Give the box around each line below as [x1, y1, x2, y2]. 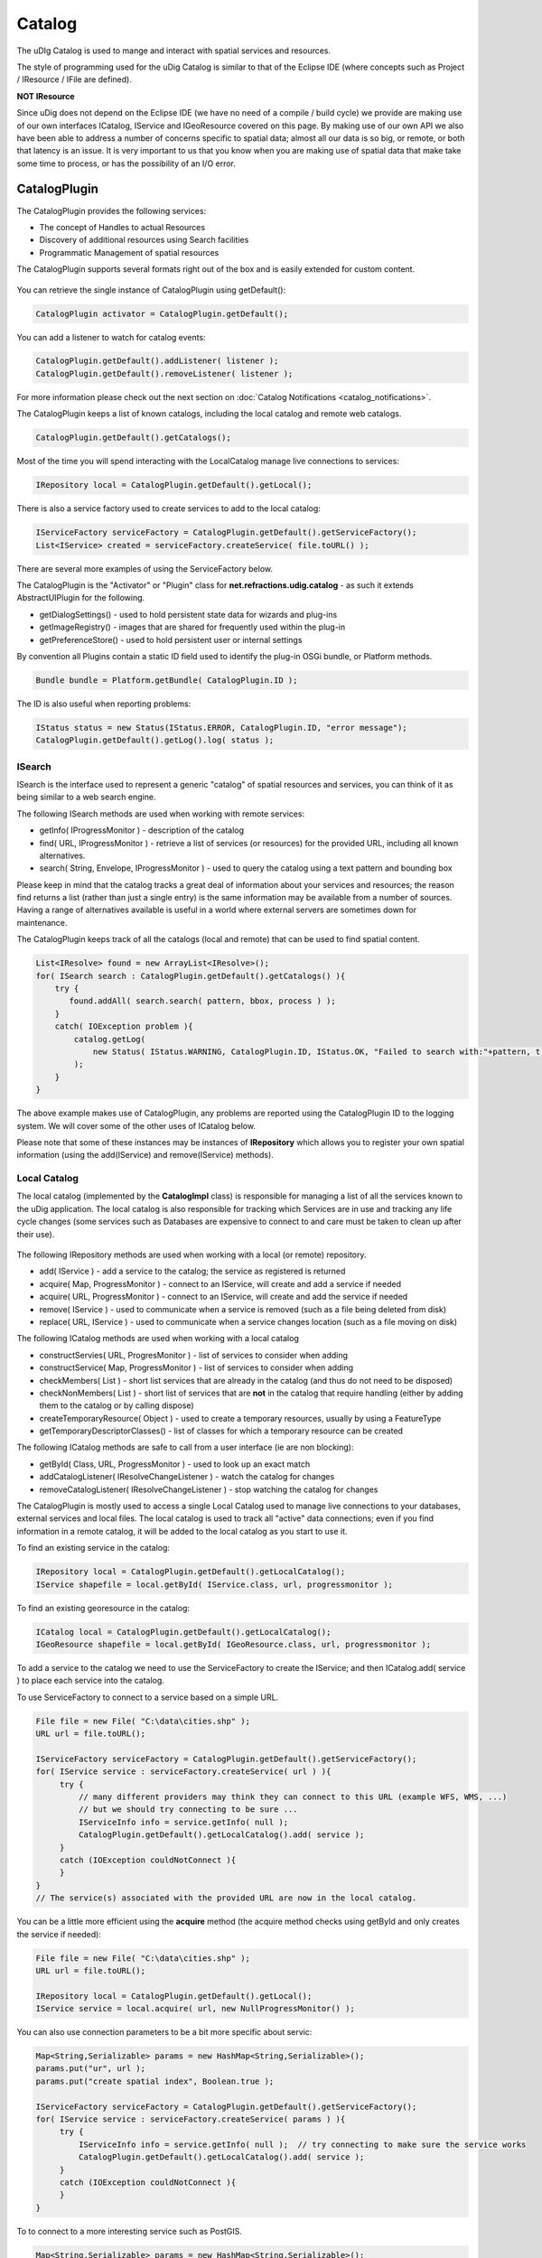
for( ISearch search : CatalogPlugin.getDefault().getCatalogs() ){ [35, 971, 346, 981]
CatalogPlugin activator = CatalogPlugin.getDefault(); [35, 308, 289, 319]
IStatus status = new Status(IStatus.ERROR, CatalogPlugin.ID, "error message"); [35, 723, 408, 732]
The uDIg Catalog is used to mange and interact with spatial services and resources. [16, 45, 332, 56]
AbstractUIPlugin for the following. [16, 592, 145, 603]
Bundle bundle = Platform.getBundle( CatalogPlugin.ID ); [35, 675, 298, 686]
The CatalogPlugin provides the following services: [16, 205, 207, 216]
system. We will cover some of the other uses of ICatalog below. [16, 1120, 257, 1131]
